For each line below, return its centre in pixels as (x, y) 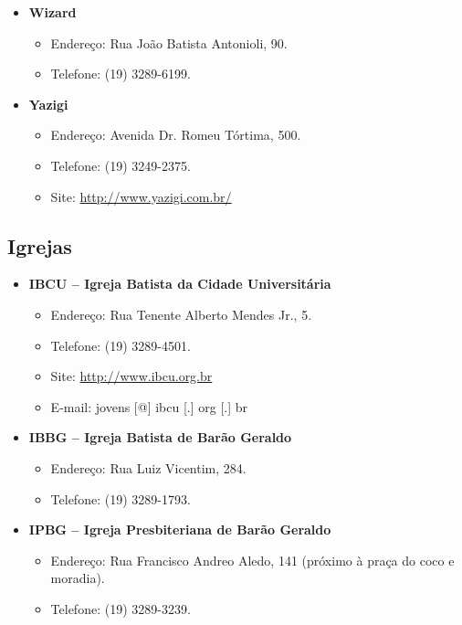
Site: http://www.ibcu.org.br (131, 376)
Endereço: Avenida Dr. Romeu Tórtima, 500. (176, 135)
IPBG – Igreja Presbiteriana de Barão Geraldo (180, 530)
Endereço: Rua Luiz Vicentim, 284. (148, 467)
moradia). (78, 578)
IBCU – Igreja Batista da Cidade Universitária (180, 284)
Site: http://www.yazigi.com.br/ (141, 196)
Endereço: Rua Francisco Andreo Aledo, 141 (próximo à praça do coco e (252, 560)
